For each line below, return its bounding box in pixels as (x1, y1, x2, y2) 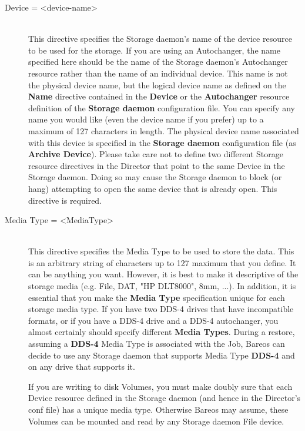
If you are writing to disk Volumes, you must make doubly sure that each (28, 380, 293, 392)
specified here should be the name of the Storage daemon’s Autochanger (28, 55, 288, 68)
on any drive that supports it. (28, 360, 135, 373)
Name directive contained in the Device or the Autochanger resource (28, 90, 290, 102)
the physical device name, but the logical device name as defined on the (28, 78, 286, 91)
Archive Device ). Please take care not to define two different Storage (28, 148, 283, 160)
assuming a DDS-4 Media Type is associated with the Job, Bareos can (28, 337, 285, 350)
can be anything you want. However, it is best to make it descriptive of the (28, 268, 299, 280)
